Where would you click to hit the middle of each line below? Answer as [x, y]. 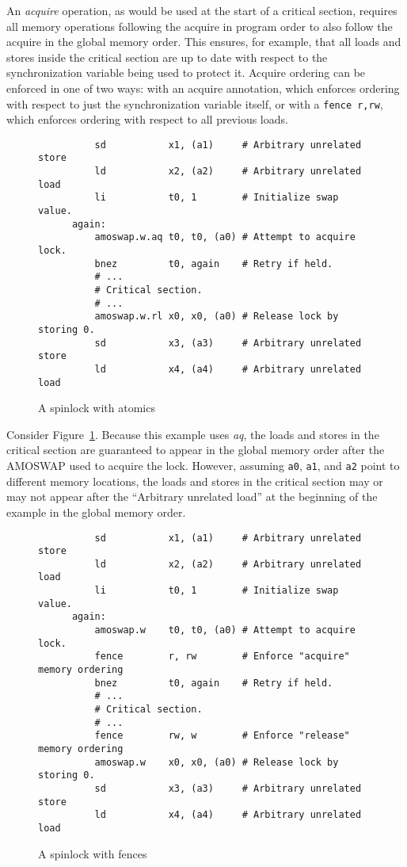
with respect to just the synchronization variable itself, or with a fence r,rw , [195, 103]
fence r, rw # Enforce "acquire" [222, 657]
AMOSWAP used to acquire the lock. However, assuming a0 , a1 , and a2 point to [203, 466]
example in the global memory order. [96, 512]
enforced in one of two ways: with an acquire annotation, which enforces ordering [203, 88]
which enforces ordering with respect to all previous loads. [147, 119]
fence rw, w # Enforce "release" [222, 736]
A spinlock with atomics [97, 408]
